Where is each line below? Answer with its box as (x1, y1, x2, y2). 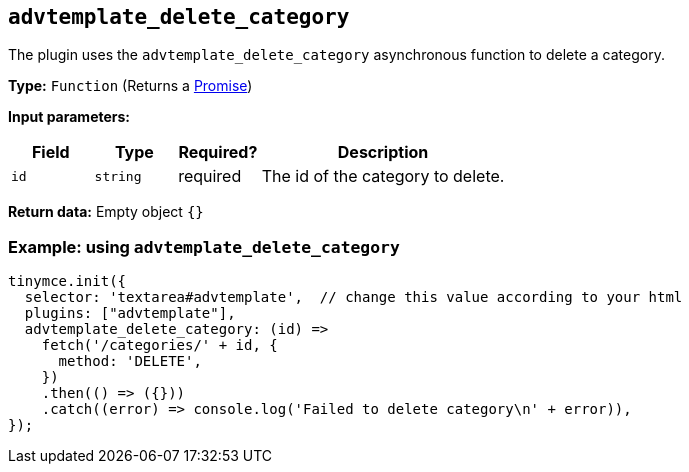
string (94, 168, 142, 184)
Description (337, 142, 429, 163)
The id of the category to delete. (261, 166, 505, 187)
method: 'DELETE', (58, 353, 202, 370)
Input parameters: (8, 108, 131, 126)
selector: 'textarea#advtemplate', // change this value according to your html (24, 289, 683, 306)
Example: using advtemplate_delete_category (8, 236, 400, 257)
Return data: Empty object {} (8, 203, 204, 221)
